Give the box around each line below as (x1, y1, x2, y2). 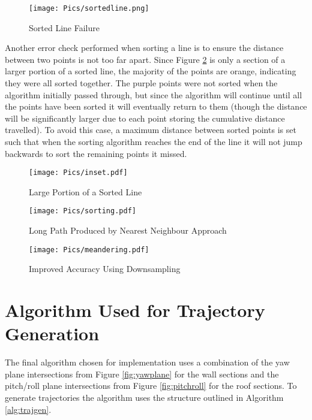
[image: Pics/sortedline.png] (29, 4, 149, 13)
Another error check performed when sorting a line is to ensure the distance (5, 41, 284, 54)
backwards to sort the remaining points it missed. (5, 147, 187, 159)
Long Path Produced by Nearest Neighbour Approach (29, 224, 227, 237)
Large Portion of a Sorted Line (29, 185, 142, 198)
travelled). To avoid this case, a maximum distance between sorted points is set (5, 123, 296, 136)
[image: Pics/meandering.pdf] (29, 245, 149, 254)
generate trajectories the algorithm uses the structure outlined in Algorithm (5, 391, 284, 404)
